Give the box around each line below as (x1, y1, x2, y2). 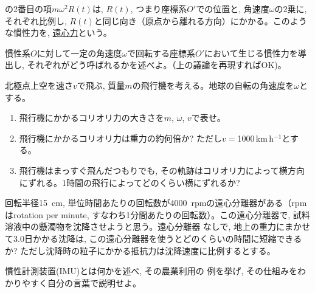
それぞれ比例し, (5, 14, 67, 27)
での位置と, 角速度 (196, 2, 269, 15)
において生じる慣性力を (204, 46, 298, 59)
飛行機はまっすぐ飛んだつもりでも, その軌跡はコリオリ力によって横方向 (19, 164, 305, 176)
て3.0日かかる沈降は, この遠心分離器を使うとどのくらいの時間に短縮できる (5, 232, 302, 244)
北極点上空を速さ (5, 78, 73, 91)
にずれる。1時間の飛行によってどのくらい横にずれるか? (19, 176, 240, 188)
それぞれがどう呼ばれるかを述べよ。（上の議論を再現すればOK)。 (27, 58, 286, 71)
